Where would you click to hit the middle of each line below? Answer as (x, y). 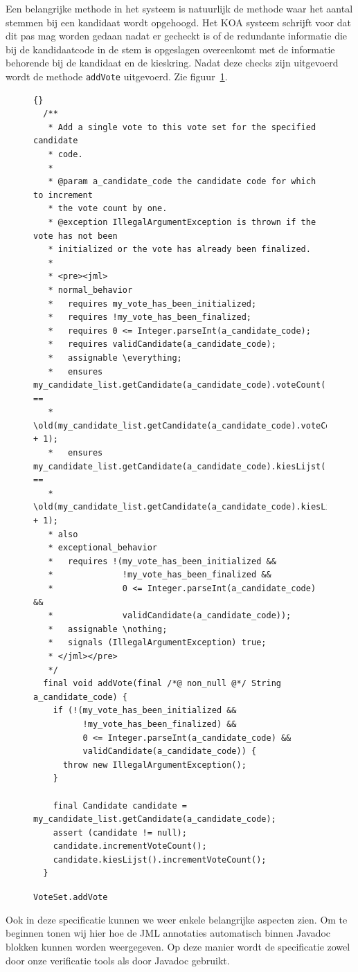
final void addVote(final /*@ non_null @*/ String (162, 684)
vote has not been (75, 236)
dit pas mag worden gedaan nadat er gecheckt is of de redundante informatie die (177, 36)
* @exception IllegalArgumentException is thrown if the (182, 222)
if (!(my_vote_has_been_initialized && (145, 711)
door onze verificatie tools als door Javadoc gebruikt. (118, 960)
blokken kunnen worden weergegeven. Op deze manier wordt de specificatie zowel (178, 946)
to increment (63, 195)
